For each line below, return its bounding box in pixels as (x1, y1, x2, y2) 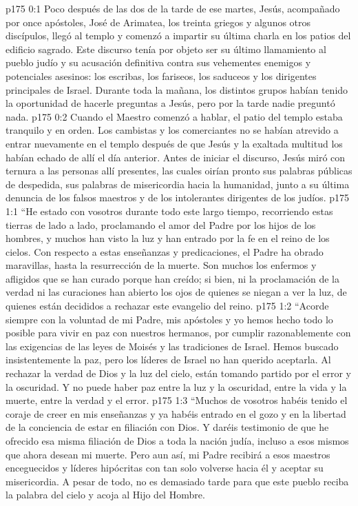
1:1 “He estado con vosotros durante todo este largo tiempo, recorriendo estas (6, 203, 333, 218)
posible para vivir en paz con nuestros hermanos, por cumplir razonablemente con (6, 325, 351, 340)
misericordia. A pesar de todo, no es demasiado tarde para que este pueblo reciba (6, 474, 349, 488)
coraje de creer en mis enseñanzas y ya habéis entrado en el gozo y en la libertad (6, 406, 346, 421)
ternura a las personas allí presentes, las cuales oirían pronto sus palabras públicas (6, 163, 352, 178)
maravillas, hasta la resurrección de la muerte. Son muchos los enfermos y (6, 258, 317, 272)
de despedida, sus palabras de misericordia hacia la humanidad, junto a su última (6, 176, 350, 191)
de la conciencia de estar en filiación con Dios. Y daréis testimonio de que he (6, 420, 329, 434)
